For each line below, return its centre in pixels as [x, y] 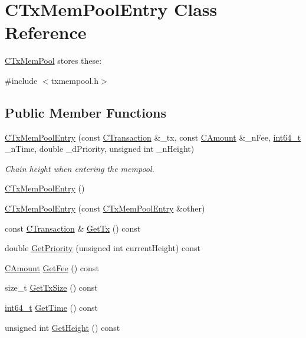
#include [21, 80]
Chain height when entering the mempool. [80, 168]
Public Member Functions [85, 112]
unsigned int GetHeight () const [62, 327]
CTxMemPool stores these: [53, 61]
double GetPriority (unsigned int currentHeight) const [103, 248]
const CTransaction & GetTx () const [73, 228]
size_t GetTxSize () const [51, 287]
